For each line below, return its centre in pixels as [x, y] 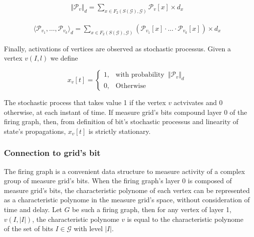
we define [64, 58]
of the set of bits [29, 228]
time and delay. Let [33, 209]
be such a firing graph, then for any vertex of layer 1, [152, 209]
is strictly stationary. [119, 131]
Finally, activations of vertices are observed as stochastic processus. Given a [117, 48]
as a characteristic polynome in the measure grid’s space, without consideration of [127, 200]
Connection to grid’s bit [52, 153]
